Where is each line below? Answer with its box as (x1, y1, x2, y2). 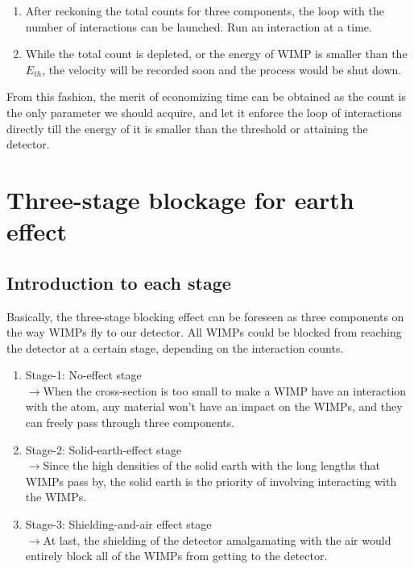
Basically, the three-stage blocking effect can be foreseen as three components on (6, 308, 404, 324)
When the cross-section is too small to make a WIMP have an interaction (43, 382, 407, 399)
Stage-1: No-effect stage (25, 366, 142, 383)
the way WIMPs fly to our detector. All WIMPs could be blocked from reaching (6, 324, 402, 341)
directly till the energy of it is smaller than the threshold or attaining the (6, 119, 368, 136)
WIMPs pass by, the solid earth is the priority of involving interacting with (25, 472, 397, 489)
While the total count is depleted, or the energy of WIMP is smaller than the (25, 45, 408, 62)
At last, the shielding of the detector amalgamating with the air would (43, 531, 391, 548)
